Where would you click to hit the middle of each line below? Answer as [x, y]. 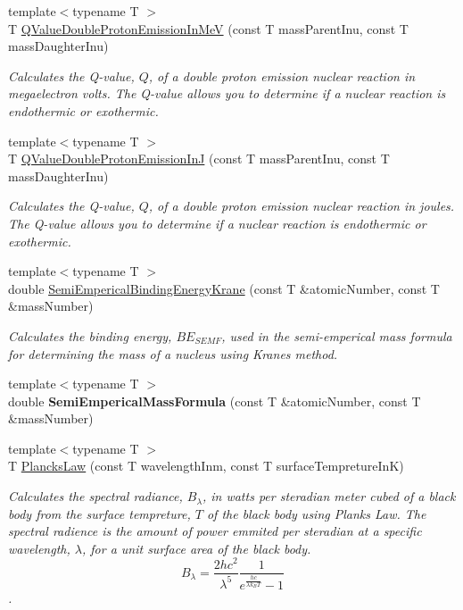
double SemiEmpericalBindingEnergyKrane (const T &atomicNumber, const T [224, 288]
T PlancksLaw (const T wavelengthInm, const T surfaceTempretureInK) [206, 466]
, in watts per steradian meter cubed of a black [329, 496]
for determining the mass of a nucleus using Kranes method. [173, 353]
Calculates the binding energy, [90, 335]
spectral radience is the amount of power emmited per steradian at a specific [215, 531]
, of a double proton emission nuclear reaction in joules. [302, 206]
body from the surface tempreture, [99, 513]
